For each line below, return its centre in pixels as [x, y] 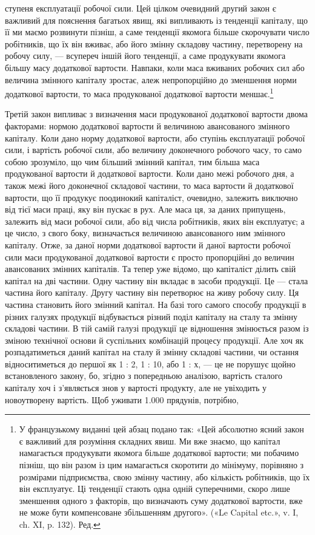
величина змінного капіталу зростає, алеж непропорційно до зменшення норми [151, 79]
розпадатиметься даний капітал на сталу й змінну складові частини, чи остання [152, 352]
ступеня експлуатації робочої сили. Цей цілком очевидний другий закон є [141, 8]
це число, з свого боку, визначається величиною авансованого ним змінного [145, 233]
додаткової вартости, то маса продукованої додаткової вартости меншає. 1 [139, 93]
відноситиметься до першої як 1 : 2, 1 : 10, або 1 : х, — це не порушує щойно [150, 363]
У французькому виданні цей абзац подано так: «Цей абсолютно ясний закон [161, 429]
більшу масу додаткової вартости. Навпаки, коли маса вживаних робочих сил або [155, 67]
